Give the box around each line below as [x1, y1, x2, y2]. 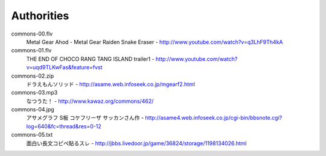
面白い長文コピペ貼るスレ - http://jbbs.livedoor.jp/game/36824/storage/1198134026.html [26, 139, 247, 147]
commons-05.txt [11, 131, 53, 139]
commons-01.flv [11, 47, 52, 54]
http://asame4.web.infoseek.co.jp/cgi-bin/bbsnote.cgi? [145, 114, 283, 122]
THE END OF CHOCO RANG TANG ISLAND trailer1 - [26, 55, 155, 63]
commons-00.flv [11, 30, 53, 37]
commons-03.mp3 [11, 89, 58, 96]
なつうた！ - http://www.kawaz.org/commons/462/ [26, 97, 154, 105]
